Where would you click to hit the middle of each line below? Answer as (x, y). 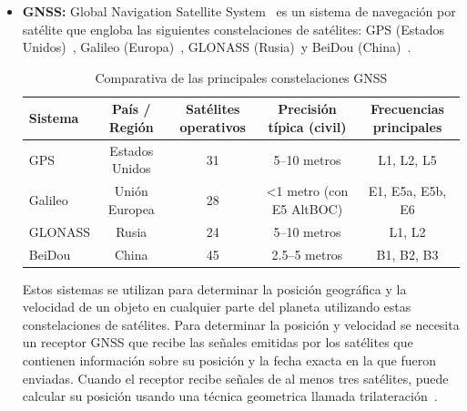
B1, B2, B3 (407, 254)
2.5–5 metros (307, 254)
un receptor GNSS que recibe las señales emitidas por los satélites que (218, 342)
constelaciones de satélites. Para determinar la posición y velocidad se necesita (241, 324)
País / (131, 109)
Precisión (307, 109)
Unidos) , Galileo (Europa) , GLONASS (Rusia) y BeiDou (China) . (217, 47)
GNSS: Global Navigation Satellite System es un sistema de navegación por (239, 11)
